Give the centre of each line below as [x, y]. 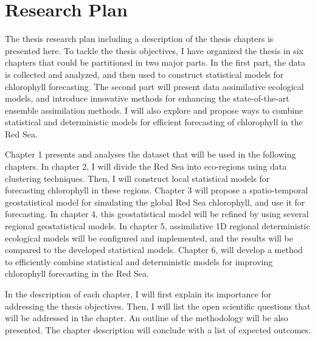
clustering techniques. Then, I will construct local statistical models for [137, 178]
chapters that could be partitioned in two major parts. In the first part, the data [155, 62]
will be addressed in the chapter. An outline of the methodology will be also [147, 318]
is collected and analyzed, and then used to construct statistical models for [144, 74]
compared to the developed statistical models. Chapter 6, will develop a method [154, 250]
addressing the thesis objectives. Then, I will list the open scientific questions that [158, 306]
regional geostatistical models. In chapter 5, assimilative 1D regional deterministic [157, 226]
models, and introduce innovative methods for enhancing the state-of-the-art [147, 98]
